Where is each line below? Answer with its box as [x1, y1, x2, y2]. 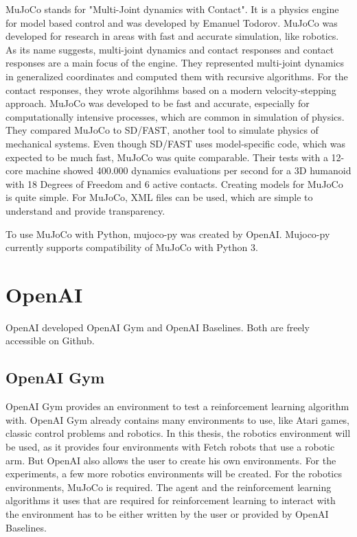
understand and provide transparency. [5, 203, 165, 217]
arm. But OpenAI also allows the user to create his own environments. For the [5, 453, 336, 467]
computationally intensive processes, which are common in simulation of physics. [5, 109, 345, 123]
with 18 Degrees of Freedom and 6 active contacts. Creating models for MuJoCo [5, 176, 343, 191]
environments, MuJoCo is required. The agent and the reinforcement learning [5, 479, 332, 494]
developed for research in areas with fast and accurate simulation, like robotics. [5, 29, 339, 43]
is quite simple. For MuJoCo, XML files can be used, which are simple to [5, 190, 313, 204]
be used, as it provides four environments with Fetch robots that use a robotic [5, 439, 335, 453]
